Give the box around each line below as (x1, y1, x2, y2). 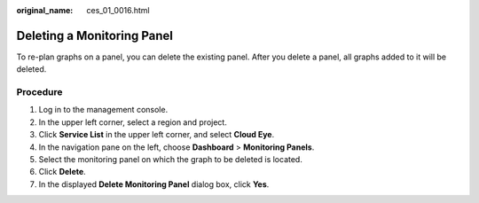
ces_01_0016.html (86, 5, 150, 15)
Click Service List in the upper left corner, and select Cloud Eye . (38, 129, 275, 140)
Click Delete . (38, 167, 86, 177)
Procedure (16, 86, 63, 98)
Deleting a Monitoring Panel (16, 27, 173, 43)
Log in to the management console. (38, 105, 169, 115)
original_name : (16, 5, 74, 15)
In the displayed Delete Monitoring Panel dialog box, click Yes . (38, 178, 270, 190)
